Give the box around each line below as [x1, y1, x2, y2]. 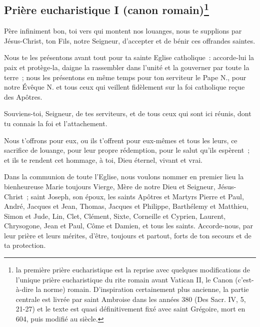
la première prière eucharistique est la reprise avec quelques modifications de [15, 264, 250, 275]
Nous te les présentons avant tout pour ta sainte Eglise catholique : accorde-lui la [4, 52, 254, 63]
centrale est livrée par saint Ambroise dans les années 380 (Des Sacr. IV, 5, [15, 293, 246, 304]
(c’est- [235, 274, 254, 284]
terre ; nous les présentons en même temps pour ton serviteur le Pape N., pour [4, 72, 246, 82]
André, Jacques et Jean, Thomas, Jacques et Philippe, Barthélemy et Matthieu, [4, 201, 248, 211]
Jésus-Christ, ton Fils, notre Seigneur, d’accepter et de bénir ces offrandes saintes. [4, 35, 255, 46]
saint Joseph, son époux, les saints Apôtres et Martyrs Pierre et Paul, [30, 191, 244, 201]
